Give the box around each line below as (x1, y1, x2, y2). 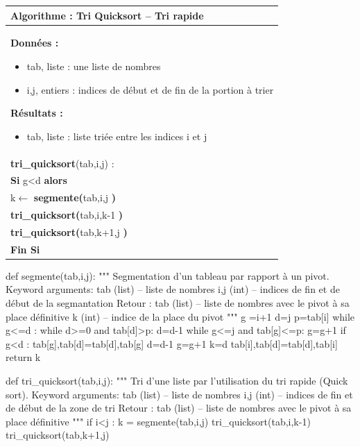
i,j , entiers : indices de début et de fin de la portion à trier (26, 82, 274, 96)
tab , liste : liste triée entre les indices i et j (26, 128, 207, 143)
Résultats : (10, 106, 63, 120)
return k (6, 350, 41, 364)
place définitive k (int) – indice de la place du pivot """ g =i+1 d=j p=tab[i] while (6, 309, 355, 323)
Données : (10, 35, 59, 50)
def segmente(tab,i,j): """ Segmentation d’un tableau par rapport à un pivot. (6, 268, 329, 282)
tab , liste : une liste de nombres (26, 58, 161, 73)
